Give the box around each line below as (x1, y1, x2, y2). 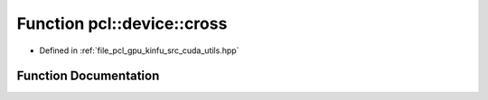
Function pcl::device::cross (16, 14, 228, 33)
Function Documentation (16, 68, 160, 84)
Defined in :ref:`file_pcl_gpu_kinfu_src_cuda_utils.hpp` (39, 45, 239, 56)
